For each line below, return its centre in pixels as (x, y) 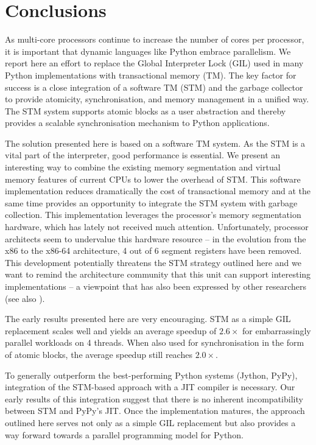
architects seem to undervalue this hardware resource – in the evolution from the (156, 238)
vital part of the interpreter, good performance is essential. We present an (143, 155)
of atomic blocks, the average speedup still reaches (99, 354)
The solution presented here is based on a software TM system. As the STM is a (155, 143)
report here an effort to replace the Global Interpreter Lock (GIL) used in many (154, 63)
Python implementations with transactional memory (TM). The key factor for (151, 75)
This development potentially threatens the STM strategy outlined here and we (153, 262)
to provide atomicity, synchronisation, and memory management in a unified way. (157, 99)
